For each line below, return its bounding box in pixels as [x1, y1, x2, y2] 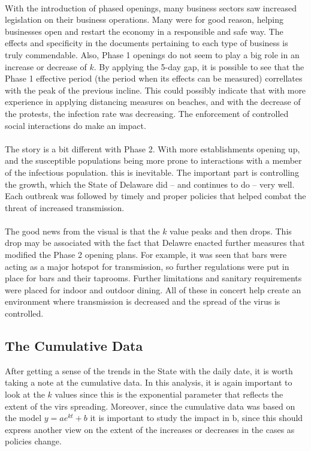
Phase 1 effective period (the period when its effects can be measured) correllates [5, 72, 303, 85]
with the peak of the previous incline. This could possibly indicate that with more [5, 83, 306, 96]
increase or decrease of [5, 60, 87, 73]
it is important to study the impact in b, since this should [90, 411, 303, 424]
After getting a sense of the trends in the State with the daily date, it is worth [5, 364, 293, 377]
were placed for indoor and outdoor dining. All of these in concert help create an [5, 283, 301, 296]
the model [5, 411, 42, 424]
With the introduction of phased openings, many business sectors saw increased [5, 1, 297, 14]
